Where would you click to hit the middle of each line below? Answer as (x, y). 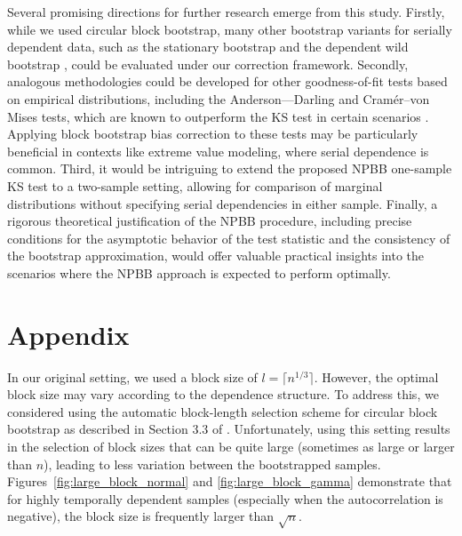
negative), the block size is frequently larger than (141, 516)
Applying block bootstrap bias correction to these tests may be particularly (213, 134)
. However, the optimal (376, 376)
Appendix (68, 334)
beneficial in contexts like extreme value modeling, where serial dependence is (218, 151)
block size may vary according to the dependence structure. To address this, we (223, 394)
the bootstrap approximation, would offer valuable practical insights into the (216, 256)
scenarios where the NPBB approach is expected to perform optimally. (199, 272)
